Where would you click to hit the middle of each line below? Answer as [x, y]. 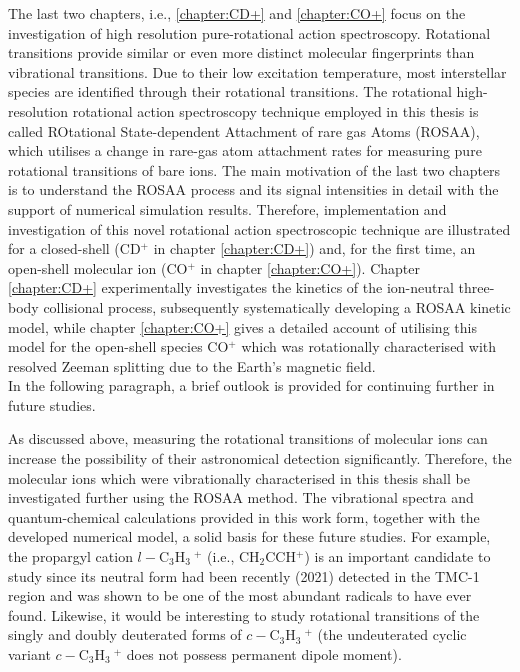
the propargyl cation [70, 556]
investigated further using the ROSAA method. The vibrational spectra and [241, 497]
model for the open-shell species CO [118, 346]
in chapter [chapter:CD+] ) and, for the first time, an [314, 248]
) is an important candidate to [397, 556]
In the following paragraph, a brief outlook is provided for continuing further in [251, 385]
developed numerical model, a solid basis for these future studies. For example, [249, 536]
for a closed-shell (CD [74, 248]
